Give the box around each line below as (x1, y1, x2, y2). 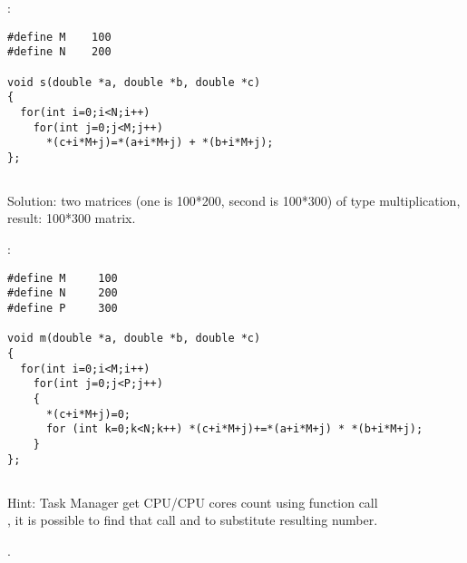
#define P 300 (7, 301, 118, 315)
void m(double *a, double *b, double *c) (7, 332, 261, 345)
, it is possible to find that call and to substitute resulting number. (7, 510, 378, 529)
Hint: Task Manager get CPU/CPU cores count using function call (7, 492, 378, 511)
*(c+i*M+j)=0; (45, 407, 131, 421)
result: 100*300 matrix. (7, 209, 136, 228)
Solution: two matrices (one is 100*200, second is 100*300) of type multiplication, (7, 190, 461, 209)
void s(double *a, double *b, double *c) (7, 75, 261, 89)
